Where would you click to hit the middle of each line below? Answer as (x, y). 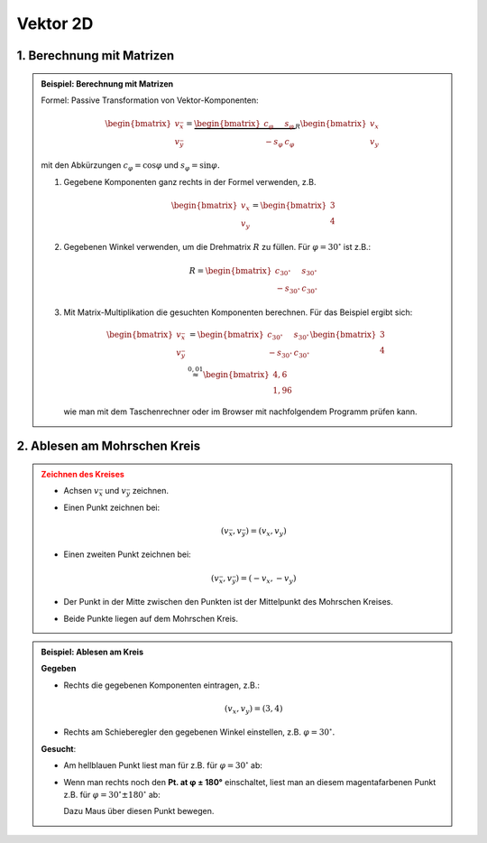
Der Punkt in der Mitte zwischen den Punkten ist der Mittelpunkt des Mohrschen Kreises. (229, 602)
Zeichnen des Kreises (83, 474)
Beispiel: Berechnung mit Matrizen (107, 83)
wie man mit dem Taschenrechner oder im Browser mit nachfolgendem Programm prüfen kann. (240, 412)
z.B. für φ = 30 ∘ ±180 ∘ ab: (112, 794)
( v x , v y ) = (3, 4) (253, 709)
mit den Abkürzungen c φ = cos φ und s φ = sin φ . (130, 167)
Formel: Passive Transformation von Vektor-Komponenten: (150, 100)
